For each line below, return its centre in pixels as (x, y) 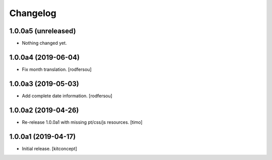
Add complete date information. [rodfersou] (67, 96)
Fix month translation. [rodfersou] (57, 69)
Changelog (33, 13)
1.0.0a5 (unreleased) (43, 31)
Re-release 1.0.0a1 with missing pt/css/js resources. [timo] (82, 122)
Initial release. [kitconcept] (50, 148)
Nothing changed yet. (45, 43)
